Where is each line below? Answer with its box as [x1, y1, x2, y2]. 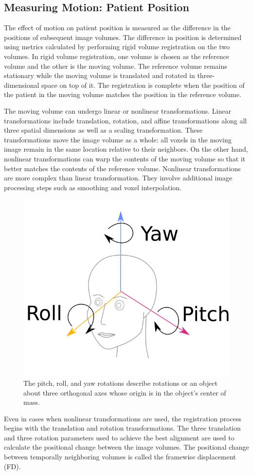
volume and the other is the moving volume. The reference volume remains [4, 60, 227, 71]
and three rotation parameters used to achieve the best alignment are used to [4, 432, 235, 442]
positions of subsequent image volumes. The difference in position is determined [4, 32, 242, 42]
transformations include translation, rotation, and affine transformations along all [4, 115, 247, 125]
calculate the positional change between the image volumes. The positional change [4, 442, 249, 452]
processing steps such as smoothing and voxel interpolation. [4, 182, 182, 192]
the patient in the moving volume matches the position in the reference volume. [4, 89, 241, 99]
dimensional [4, 79, 39, 90]
